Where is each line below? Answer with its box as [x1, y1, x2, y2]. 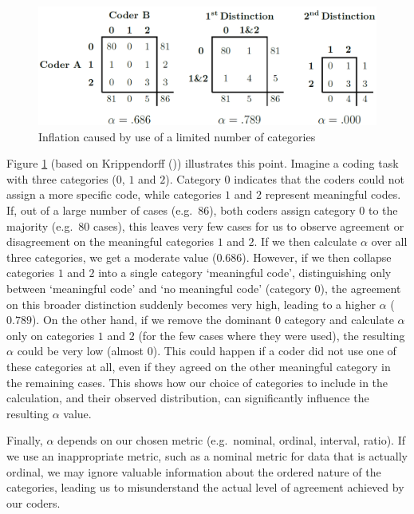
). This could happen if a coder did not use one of [152, 342, 396, 359]
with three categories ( [6, 170, 116, 187]
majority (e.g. [6, 217, 73, 234]
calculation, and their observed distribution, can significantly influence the [6, 389, 369, 406]
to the [368, 202, 398, 219]
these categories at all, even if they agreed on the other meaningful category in [6, 358, 391, 374]
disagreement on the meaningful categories [6, 233, 214, 250]
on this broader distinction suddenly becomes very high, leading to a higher [6, 295, 376, 312]
